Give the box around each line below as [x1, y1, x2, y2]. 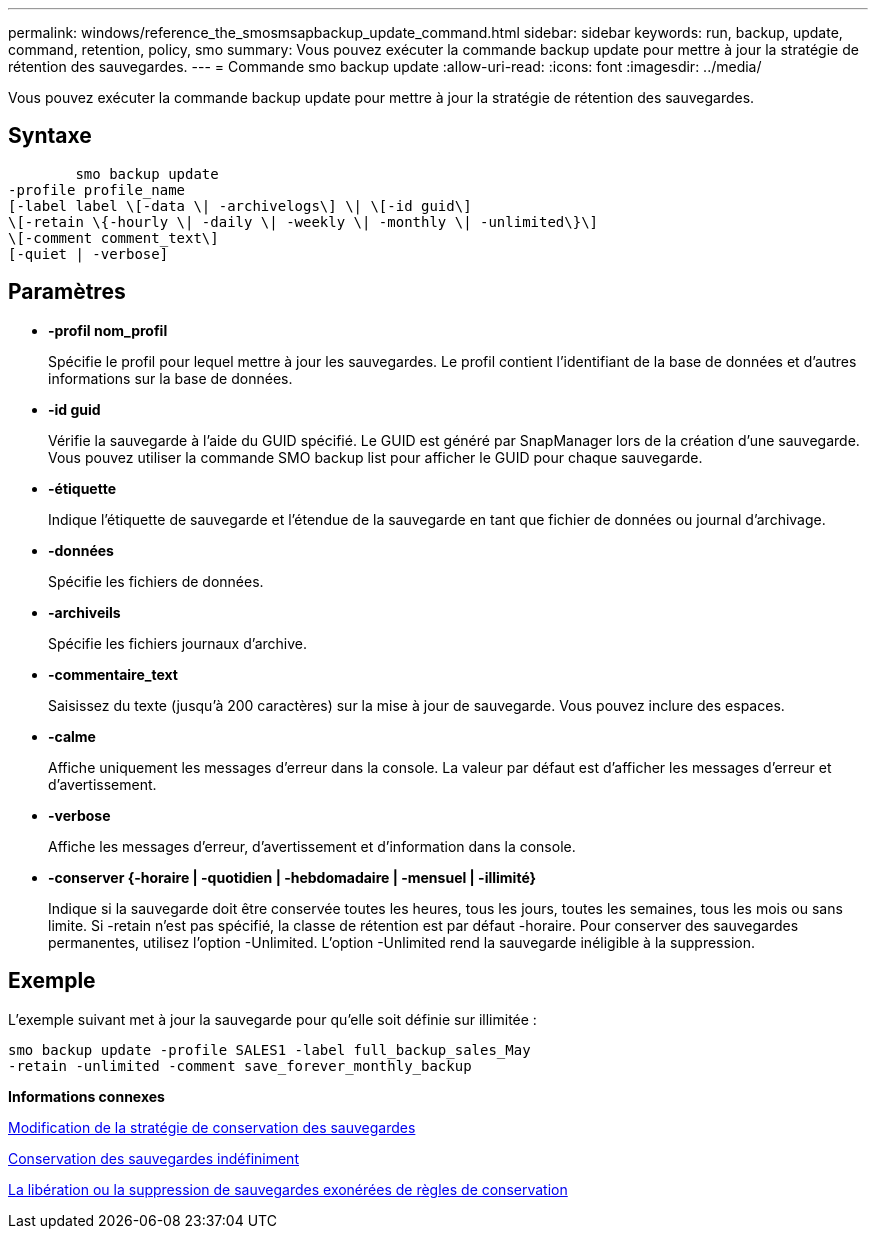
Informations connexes [8, 1087, 165, 1105]
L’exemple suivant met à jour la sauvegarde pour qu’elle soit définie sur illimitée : [8, 1010, 537, 1028]
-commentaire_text [48, 665, 178, 683]
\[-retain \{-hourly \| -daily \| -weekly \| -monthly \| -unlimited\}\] [8, 213, 599, 230]
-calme [48, 727, 96, 745]
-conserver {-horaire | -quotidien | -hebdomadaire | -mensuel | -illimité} [48, 868, 537, 886]
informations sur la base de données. [48, 369, 293, 387]
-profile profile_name [8, 181, 186, 198]
